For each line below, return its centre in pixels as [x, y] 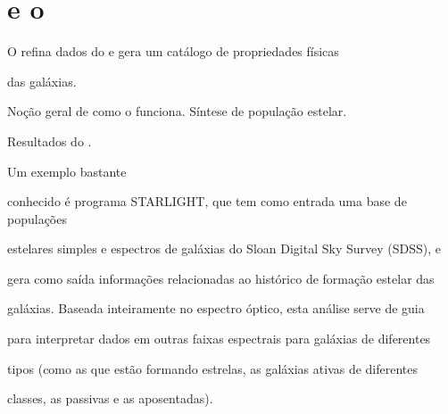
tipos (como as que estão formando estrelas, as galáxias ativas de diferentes [213, 368]
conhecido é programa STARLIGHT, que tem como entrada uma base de [207, 201]
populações [37, 218]
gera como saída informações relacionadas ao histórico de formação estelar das [221, 278]
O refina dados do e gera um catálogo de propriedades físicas [173, 51]
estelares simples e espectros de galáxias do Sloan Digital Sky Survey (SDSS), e [224, 248]
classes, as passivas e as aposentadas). [110, 398]
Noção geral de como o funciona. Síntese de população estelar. [177, 111]
